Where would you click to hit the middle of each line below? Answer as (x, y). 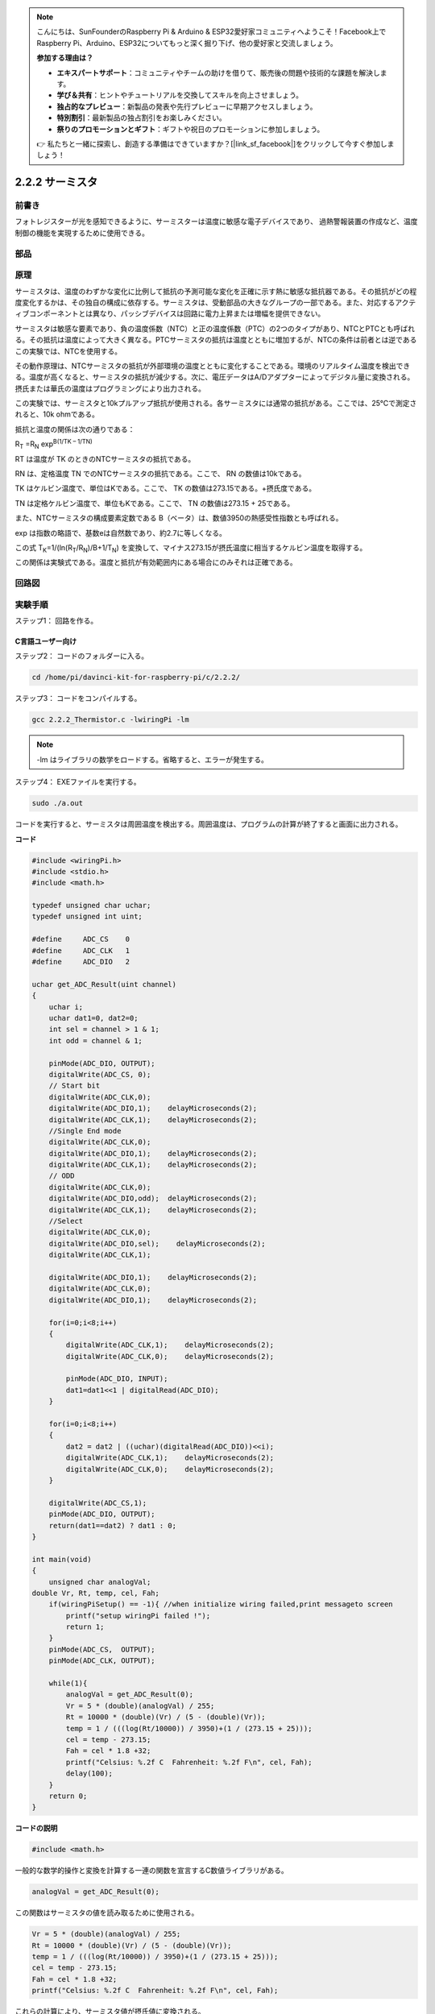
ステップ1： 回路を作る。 (56, 621)
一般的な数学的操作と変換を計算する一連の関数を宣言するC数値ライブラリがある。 (152, 1871)
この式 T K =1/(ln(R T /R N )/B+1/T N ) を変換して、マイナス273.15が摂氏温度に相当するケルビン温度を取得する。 (191, 548)
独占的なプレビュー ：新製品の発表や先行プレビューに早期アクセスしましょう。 (187, 106)
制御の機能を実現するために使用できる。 (82, 233)
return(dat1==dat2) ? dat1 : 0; (113, 1525)
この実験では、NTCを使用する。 (68, 351)
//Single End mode (85, 1131)
